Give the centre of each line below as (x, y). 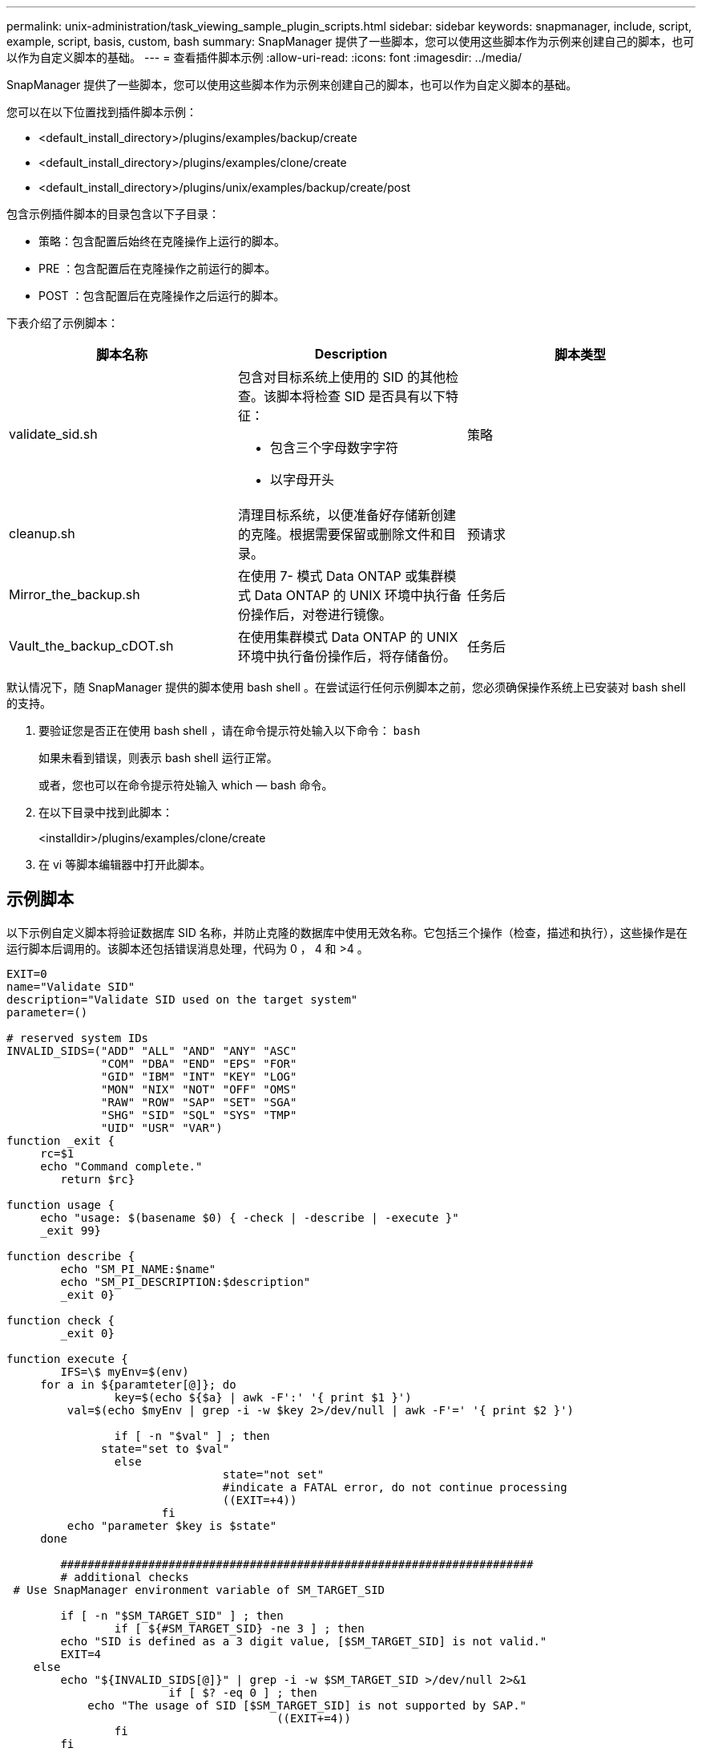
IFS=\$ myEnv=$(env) (125, 1371)
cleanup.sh (42, 533)
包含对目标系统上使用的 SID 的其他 (342, 377)
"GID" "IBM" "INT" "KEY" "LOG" (199, 1076)
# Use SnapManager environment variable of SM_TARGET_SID (199, 1590)
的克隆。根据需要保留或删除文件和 (340, 534)
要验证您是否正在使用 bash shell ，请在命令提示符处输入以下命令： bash (230, 730)
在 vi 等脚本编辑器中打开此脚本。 (125, 864)
